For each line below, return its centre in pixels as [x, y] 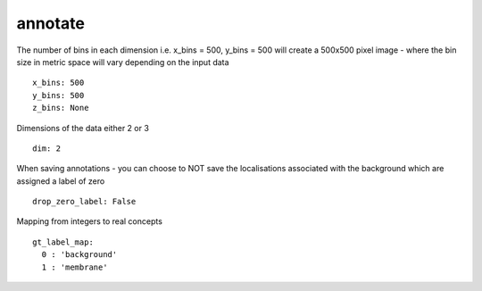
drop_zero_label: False [84, 202]
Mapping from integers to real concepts [89, 221]
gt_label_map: [63, 242]
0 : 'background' [79, 255]
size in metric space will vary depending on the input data [123, 62]
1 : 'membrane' [75, 267]
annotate [50, 23]
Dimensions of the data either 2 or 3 [83, 128]
